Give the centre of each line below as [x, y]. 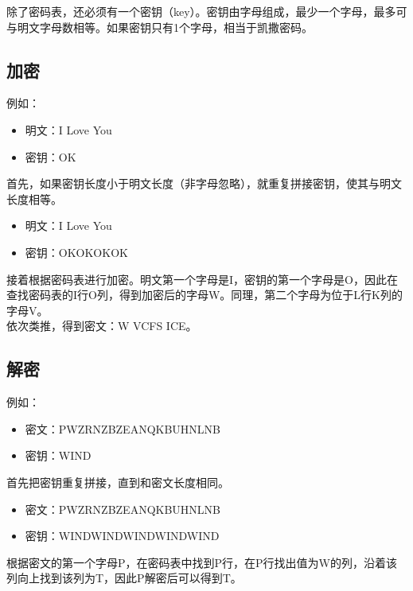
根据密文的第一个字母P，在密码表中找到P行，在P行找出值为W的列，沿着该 [202, 562]
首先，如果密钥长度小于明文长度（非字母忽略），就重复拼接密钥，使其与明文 [204, 183]
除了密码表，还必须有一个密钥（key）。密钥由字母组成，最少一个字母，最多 [201, 11]
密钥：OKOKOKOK [76, 252]
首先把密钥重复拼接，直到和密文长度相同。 [118, 482]
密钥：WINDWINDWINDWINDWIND [122, 536]
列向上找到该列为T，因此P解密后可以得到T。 [124, 578]
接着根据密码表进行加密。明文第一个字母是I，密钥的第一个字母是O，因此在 [202, 279]
